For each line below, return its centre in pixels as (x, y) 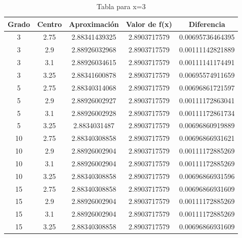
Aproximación (94, 24)
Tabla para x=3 (121, 6)
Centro (50, 24)
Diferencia (207, 24)
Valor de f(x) (149, 24)
